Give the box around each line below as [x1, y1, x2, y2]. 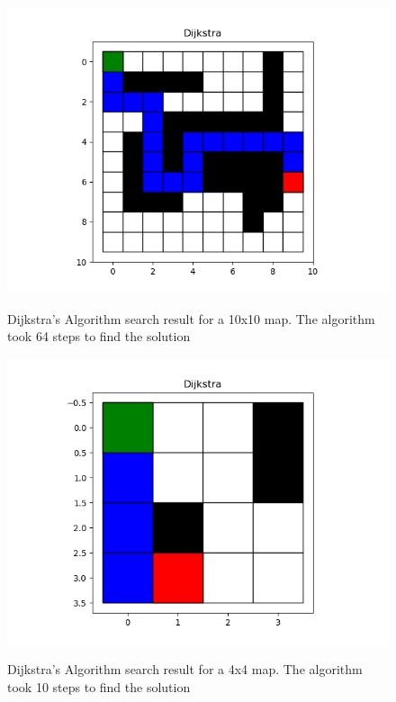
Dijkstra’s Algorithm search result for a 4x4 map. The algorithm [7, 660, 363, 679]
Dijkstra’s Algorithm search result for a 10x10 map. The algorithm [7, 309, 375, 328]
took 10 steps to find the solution [7, 677, 191, 696]
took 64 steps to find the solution [7, 327, 191, 346]
